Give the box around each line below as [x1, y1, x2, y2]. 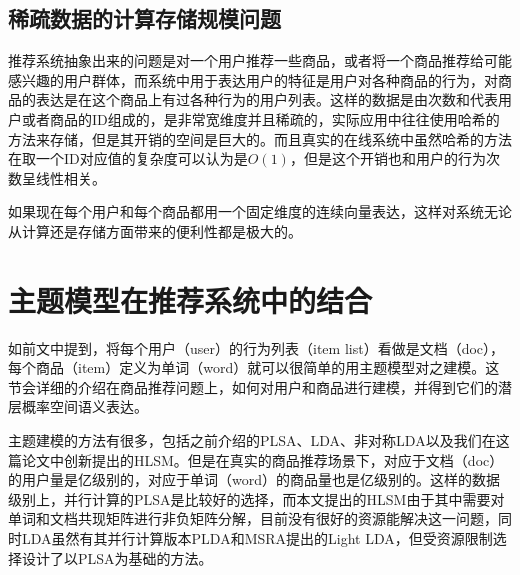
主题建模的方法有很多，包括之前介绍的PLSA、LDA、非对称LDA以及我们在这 [8, 430, 510, 451]
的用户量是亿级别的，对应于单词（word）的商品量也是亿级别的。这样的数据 [8, 469, 500, 490]
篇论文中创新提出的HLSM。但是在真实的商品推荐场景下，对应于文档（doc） [8, 449, 504, 470]
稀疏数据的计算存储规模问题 [8, 3, 281, 34]
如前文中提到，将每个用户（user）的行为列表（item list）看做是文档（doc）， [8, 337, 505, 358]
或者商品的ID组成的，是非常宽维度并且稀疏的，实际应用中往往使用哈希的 [21, 108, 500, 129]
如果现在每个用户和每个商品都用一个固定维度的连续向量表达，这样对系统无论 [8, 201, 512, 222]
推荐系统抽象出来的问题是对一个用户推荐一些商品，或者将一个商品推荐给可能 [8, 50, 512, 71]
